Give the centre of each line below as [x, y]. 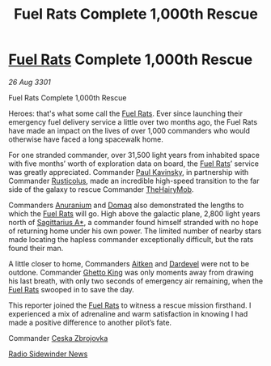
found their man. [36, 248]
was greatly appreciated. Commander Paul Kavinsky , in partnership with [129, 172]
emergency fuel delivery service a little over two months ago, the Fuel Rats [133, 121]
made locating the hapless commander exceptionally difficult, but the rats [131, 239]
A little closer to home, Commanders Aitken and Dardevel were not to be [129, 263]
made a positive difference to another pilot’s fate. [90, 322]
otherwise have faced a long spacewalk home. [86, 139]
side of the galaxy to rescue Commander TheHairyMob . [101, 189]
